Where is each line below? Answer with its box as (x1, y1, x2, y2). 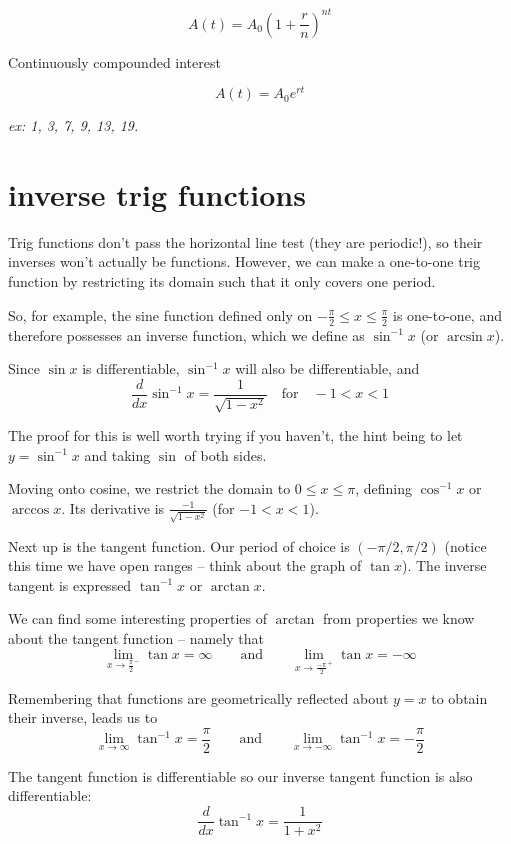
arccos (11, 502, 50, 517)
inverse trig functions (8, 173, 306, 214)
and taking (84, 444, 151, 465)
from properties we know (322, 608, 475, 629)
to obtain (431, 687, 488, 708)
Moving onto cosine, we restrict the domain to (8, 478, 291, 499)
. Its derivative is (61, 497, 165, 518)
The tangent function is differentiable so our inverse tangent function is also (8, 765, 473, 786)
